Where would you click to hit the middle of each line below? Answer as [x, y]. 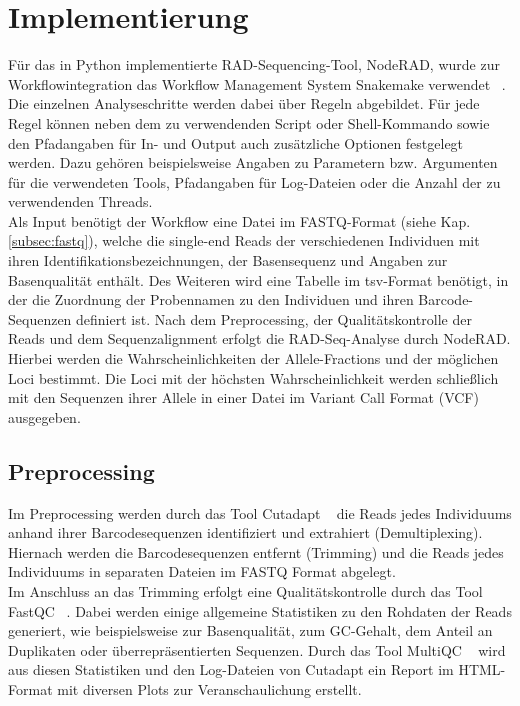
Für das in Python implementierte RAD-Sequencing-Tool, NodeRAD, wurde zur [254, 64]
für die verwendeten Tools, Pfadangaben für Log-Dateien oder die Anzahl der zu [254, 181]
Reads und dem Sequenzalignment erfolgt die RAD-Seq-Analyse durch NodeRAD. [259, 338]
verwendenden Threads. [80, 201]
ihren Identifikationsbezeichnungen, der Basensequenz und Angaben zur [228, 260]
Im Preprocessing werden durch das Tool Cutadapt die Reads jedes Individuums [260, 512]
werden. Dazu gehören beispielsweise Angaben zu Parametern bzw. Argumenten [253, 162]
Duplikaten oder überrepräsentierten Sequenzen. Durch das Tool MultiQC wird [257, 649]
